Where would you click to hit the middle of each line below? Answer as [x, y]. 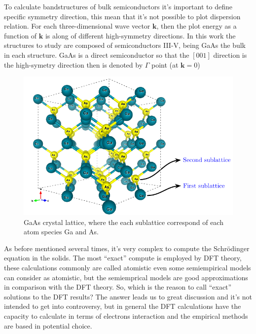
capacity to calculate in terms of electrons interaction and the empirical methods [126, 315]
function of [20, 35]
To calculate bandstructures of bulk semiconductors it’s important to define [118, 6]
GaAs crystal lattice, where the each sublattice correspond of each [124, 222]
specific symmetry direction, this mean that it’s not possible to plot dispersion [122, 16]
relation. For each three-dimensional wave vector [77, 26]
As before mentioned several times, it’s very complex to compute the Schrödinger [127, 248]
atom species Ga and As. [61, 232]
